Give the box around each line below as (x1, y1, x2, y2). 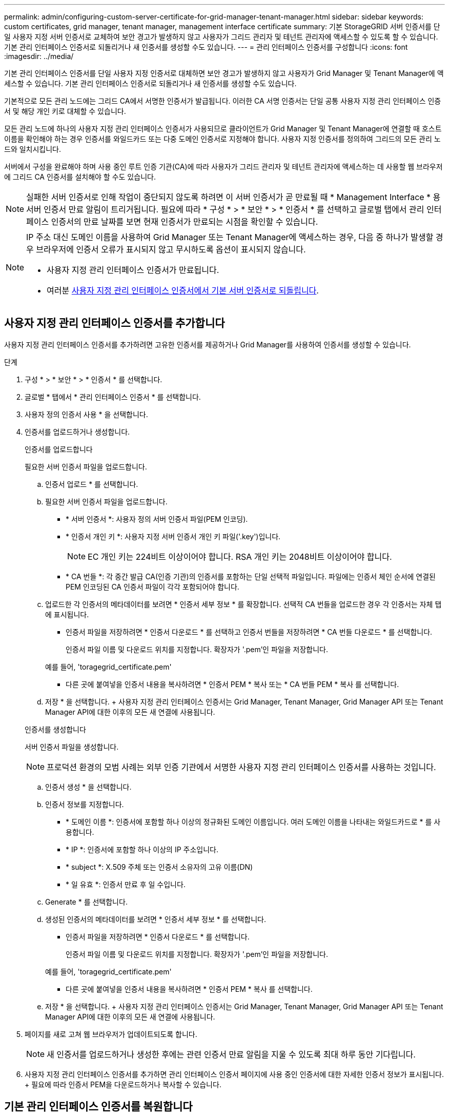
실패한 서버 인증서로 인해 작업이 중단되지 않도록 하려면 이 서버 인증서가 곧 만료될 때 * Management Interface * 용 (26, 192, 441, 202)
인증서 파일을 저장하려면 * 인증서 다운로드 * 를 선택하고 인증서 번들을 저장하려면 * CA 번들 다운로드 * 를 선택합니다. (66, 627, 433, 636)
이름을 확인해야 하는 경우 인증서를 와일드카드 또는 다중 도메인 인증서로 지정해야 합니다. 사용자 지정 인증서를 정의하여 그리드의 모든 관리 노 (4, 134, 441, 143)
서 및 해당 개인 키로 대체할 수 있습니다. (4, 107, 126, 115)
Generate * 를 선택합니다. (45, 897, 128, 906)
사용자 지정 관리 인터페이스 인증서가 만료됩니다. (47, 265, 219, 275)
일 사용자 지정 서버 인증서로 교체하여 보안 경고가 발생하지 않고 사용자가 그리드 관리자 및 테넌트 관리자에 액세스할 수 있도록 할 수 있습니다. (4, 32, 438, 41)
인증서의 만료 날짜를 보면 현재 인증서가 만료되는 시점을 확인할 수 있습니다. (51, 217, 318, 227)
